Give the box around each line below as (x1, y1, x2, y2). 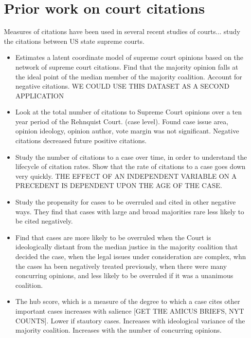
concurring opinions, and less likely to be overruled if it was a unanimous (15, 270, 233, 281)
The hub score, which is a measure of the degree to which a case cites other (15, 296, 240, 306)
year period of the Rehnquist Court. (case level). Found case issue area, (15, 116, 229, 126)
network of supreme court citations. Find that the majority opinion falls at (15, 61, 238, 72)
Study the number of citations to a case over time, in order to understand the (15, 151, 247, 162)
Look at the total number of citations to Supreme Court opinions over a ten (15, 107, 242, 117)
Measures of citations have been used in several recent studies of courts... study (4, 26, 240, 37)
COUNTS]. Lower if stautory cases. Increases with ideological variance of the (15, 315, 245, 325)
